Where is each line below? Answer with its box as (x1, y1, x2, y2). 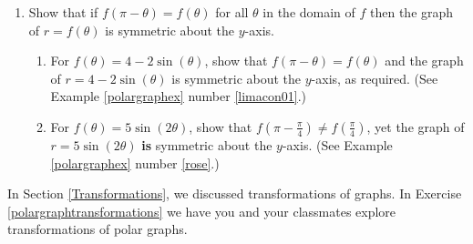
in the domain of (262, 3, 355, 21)
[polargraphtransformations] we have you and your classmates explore (7, 201, 396, 220)
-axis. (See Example (282, 135, 393, 154)
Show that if (28, 3, 98, 21)
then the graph (370, 3, 454, 21)
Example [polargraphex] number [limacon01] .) (50, 86, 306, 106)
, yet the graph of (366, 117, 465, 136)
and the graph (385, 51, 464, 70)
